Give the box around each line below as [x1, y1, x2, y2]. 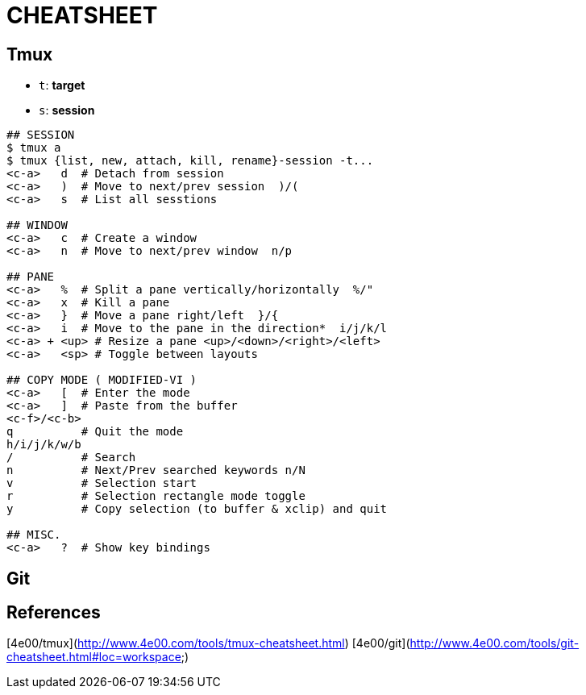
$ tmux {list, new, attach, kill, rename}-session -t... [6, 154, 374, 168]
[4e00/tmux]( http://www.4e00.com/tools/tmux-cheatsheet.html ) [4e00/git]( [6, 636, 410, 651]
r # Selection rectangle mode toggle [6, 489, 305, 503]
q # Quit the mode [6, 425, 184, 439]
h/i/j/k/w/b [6, 438, 81, 452]
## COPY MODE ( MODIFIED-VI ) [6, 373, 197, 387]
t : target [39, 78, 85, 93]
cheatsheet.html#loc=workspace [6, 650, 181, 664]
